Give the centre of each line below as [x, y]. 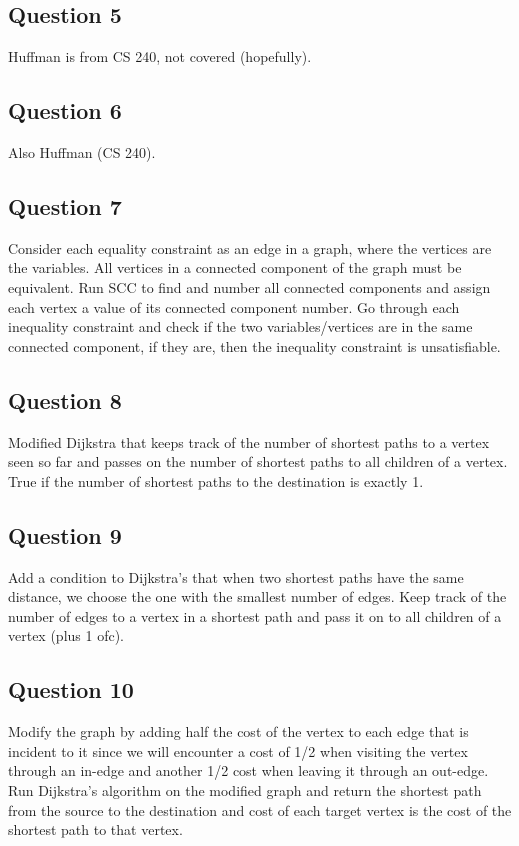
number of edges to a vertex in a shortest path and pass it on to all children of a [255, 615]
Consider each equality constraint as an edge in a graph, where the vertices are [250, 247]
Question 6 [65, 110]
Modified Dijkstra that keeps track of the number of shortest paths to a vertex [249, 441]
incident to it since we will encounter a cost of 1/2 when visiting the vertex [238, 750]
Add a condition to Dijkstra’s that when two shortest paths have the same [236, 576]
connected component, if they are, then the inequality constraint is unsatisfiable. [254, 345]
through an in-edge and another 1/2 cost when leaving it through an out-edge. [248, 770]
